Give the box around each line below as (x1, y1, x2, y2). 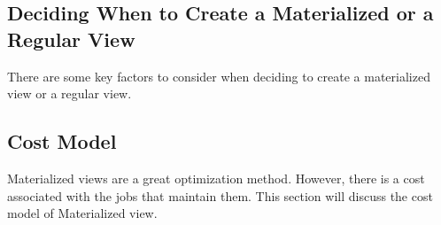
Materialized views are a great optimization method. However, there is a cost (7, 168, 425, 187)
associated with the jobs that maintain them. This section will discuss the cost (7, 186, 433, 205)
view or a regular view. (7, 84, 132, 103)
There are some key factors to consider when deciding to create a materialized (7, 66, 430, 85)
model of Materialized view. (7, 204, 158, 222)
